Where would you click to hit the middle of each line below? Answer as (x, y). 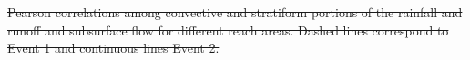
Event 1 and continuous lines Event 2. (113, 48)
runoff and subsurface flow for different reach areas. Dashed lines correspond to (228, 30)
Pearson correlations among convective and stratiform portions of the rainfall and (235, 12)
